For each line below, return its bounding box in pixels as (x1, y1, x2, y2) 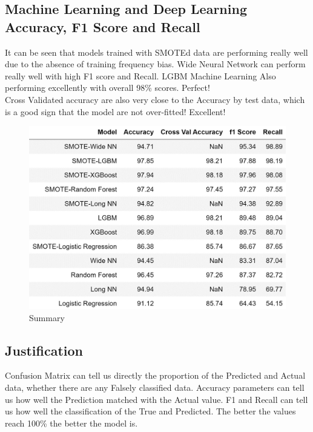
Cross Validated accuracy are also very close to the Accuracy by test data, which (5, 93, 305, 105)
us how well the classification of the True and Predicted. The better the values (5, 405, 296, 417)
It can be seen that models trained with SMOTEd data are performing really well (5, 45, 308, 58)
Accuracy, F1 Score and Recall (5, 17, 200, 36)
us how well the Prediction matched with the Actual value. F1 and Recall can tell (5, 393, 308, 405)
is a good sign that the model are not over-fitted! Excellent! (5, 105, 226, 118)
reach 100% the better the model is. (5, 416, 138, 429)
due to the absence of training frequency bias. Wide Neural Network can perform (5, 58, 306, 70)
